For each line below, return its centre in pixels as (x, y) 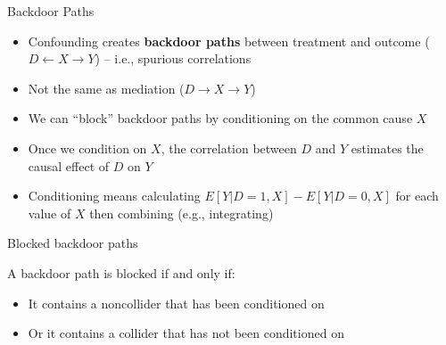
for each (417, 196)
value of (50, 213)
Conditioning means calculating (114, 196)
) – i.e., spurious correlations (173, 58)
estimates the (387, 148)
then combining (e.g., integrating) (182, 213)
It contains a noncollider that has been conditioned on (176, 303)
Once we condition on (87, 148)
